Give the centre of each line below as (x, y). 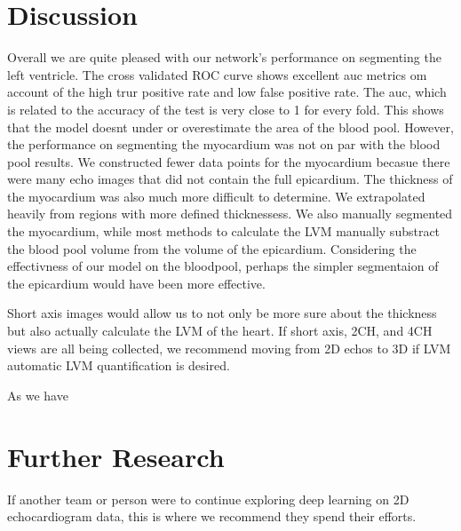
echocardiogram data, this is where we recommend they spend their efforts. (212, 516)
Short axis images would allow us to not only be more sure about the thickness (222, 313)
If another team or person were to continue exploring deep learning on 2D (208, 499)
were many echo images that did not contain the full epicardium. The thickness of (230, 179)
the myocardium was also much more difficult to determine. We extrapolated (216, 196)
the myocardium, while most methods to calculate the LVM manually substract (224, 231)
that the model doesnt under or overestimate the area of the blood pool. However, (230, 127)
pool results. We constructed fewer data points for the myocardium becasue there (229, 161)
